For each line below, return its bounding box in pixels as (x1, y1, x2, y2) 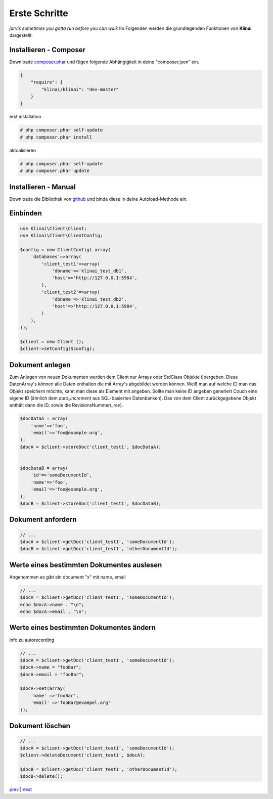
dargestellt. (9, 32, 33, 38)
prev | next (9, 786, 32, 792)
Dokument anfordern (9, 515, 77, 524)
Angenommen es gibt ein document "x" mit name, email (9, 574, 126, 580)
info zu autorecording (9, 637, 55, 643)
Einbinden (9, 209, 42, 217)
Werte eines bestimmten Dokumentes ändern (9, 624, 156, 632)
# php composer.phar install (20, 134, 93, 140)
